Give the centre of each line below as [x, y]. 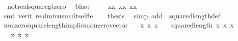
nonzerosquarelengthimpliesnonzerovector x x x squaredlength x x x [119, 25]
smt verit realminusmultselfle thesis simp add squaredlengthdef [112, 15]
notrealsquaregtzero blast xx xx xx [72, 6]
